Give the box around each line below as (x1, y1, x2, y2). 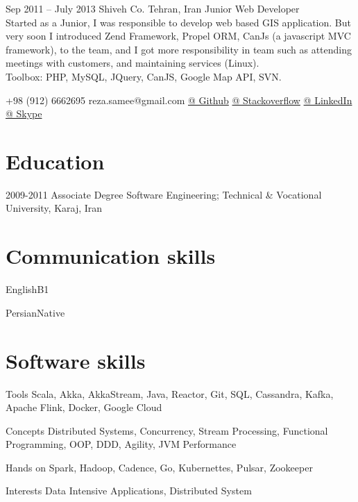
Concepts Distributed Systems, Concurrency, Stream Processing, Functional (6, 423, 328, 437)
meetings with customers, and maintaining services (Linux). (6, 56, 259, 70)
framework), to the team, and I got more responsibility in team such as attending (6, 42, 352, 56)
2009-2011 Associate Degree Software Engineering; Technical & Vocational (6, 187, 322, 201)
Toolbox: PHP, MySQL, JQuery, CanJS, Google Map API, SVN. (6, 69, 282, 83)
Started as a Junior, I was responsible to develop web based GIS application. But (6, 15, 351, 29)
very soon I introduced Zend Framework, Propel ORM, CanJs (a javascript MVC (6, 28, 351, 43)
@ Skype (6, 106, 42, 121)
